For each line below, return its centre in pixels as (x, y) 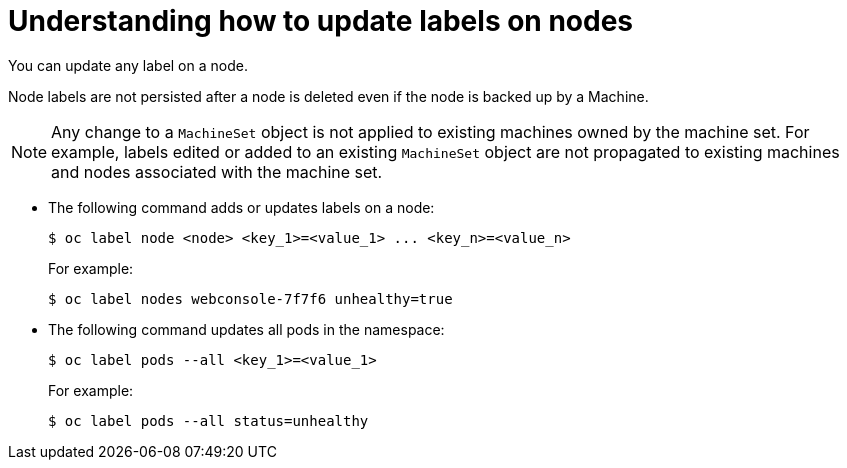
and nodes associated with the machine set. (217, 171)
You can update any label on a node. (128, 65)
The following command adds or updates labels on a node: (241, 207)
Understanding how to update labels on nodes (321, 21)
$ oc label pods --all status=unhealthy (208, 420)
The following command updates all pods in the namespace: (246, 329)
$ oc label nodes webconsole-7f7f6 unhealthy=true (250, 298)
